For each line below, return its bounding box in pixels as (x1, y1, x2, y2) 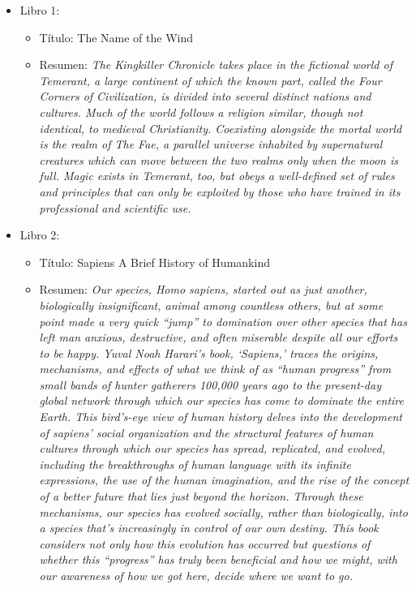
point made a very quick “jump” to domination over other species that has (39, 312, 407, 329)
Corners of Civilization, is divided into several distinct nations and (39, 88, 371, 105)
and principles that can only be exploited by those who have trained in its (39, 183, 401, 200)
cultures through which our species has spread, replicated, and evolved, (39, 440, 385, 457)
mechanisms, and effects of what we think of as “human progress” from (39, 360, 392, 377)
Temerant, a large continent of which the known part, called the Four (39, 71, 382, 88)
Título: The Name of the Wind (39, 28, 193, 45)
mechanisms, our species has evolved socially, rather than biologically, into (39, 503, 408, 520)
